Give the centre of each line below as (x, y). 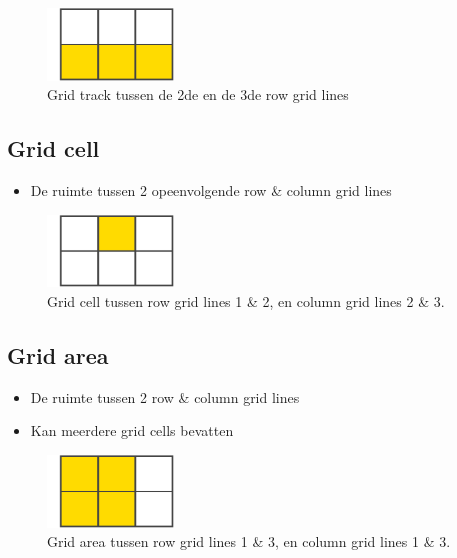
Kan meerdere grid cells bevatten (132, 430)
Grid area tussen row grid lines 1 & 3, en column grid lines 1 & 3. (249, 541)
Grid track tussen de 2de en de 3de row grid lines (198, 94)
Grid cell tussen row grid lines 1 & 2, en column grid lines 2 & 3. (246, 301)
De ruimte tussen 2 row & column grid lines (165, 396)
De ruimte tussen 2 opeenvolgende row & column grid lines (211, 190)
